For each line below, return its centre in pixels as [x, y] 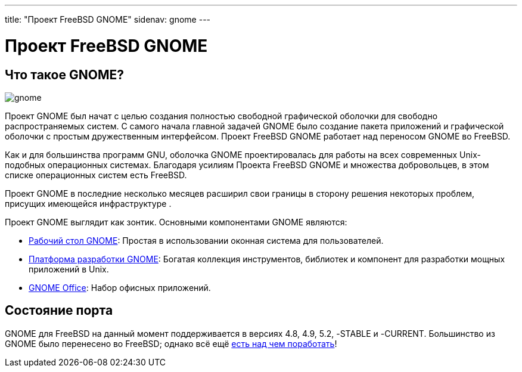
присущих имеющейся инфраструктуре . [88, 203]
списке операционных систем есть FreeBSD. [96, 175]
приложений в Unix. [69, 269]
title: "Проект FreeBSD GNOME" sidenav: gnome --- [108, 19]
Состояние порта [59, 311]
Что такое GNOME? [64, 75]
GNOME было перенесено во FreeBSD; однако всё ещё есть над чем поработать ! [171, 343]
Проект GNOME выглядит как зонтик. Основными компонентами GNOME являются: [176, 222]
